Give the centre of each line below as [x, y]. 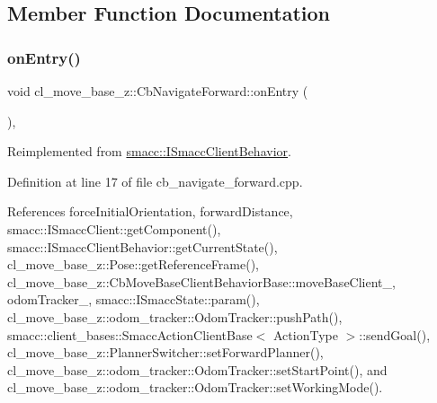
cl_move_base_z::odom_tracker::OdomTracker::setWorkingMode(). [195, 387]
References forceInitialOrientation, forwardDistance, [150, 211]
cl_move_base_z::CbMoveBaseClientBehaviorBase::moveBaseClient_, [201, 281]
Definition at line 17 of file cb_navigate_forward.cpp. [155, 181]
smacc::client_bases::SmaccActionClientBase [130, 334]
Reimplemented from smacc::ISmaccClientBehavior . [149, 151]
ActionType [306, 334]
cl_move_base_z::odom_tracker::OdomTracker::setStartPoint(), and [197, 369]
